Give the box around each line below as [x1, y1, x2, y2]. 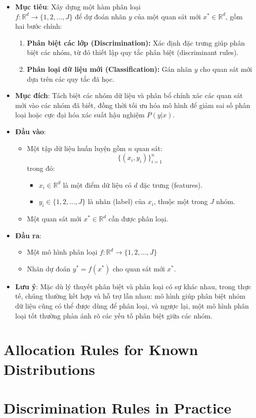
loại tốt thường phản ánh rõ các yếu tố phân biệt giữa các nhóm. [15, 310, 213, 320]
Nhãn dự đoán [27, 263, 71, 273]
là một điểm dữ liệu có [63, 179, 132, 190]
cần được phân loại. [108, 213, 168, 224]
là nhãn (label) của [88, 196, 146, 207]
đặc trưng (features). [140, 179, 203, 190]
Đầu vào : [15, 126, 46, 136]
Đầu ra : [15, 230, 42, 240]
